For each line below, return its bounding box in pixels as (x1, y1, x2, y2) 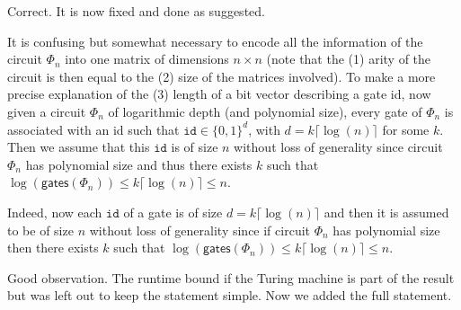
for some (382, 120, 430, 138)
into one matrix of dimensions (65, 49, 229, 68)
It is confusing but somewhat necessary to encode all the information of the (7, 31, 423, 50)
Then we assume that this (7, 137, 150, 156)
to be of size (7, 220, 74, 239)
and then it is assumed (324, 202, 449, 221)
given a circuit (7, 102, 86, 120)
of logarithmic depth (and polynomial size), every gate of (108, 102, 422, 120)
